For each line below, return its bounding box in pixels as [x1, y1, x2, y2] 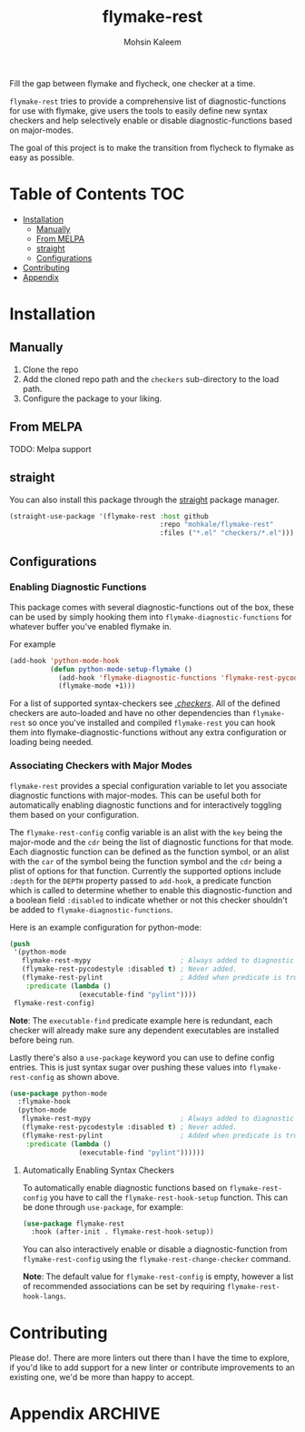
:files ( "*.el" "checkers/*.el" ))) [159, 529, 295, 538]
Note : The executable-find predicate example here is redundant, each [9, 1014, 273, 1025]
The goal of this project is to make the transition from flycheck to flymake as [9, 142, 295, 153]
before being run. [9, 1034, 74, 1045]
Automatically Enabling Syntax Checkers [22, 1165, 175, 1175]
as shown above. [55, 1071, 120, 1082]
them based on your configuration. [9, 809, 139, 820]
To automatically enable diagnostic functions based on [22, 1182, 228, 1193]
